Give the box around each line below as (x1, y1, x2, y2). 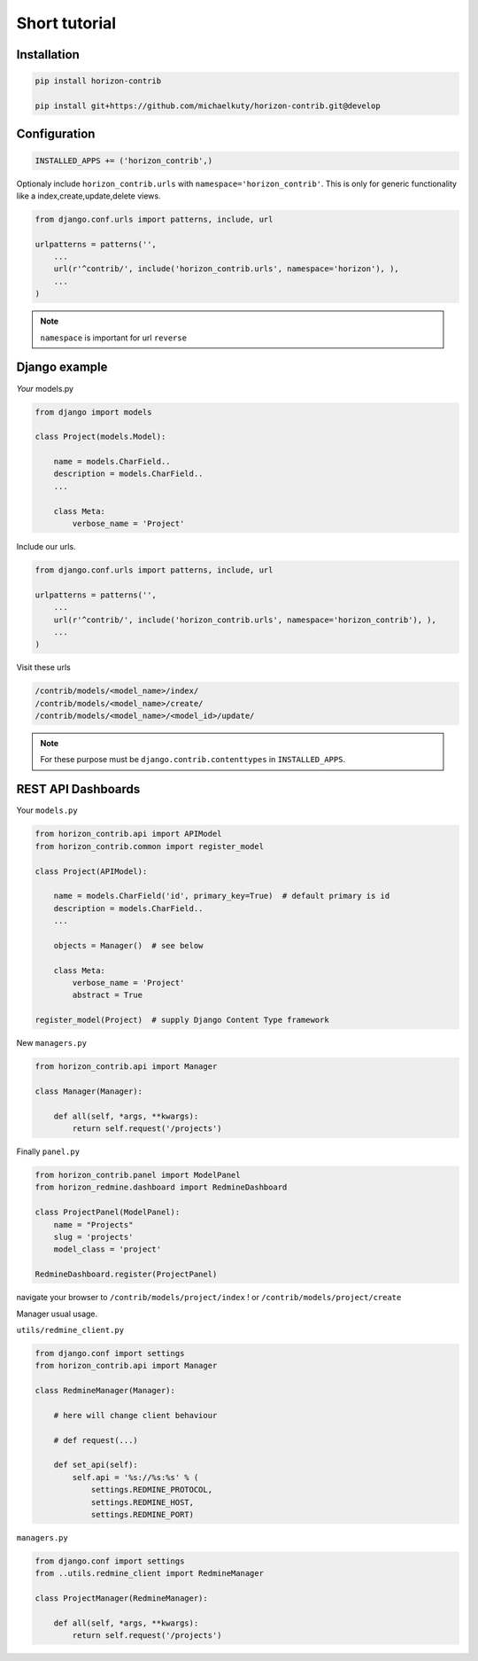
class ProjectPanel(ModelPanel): (35, 1207, 181, 1218)
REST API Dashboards (16, 782, 141, 797)
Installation (16, 47, 80, 62)
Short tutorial (16, 13, 117, 33)
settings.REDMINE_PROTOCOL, (90, 1485, 212, 1495)
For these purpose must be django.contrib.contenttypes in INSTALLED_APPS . (40, 754, 345, 765)
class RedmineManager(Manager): (35, 1385, 176, 1396)
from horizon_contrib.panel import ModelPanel (35, 1170, 241, 1181)
